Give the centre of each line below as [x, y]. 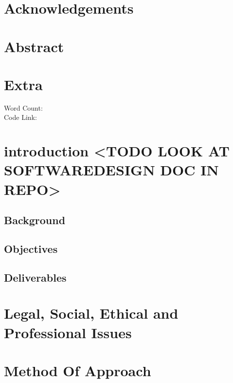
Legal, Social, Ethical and [91, 313]
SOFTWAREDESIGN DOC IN [111, 170]
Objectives [31, 248]
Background [35, 220]
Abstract [34, 46]
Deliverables [35, 277]
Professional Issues [68, 332]
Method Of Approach [78, 370]
